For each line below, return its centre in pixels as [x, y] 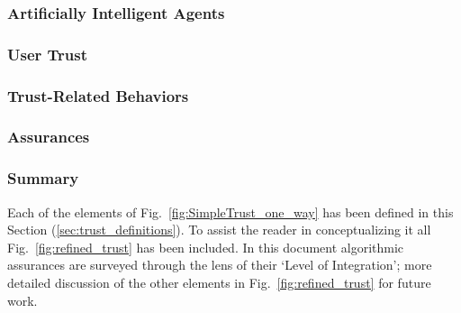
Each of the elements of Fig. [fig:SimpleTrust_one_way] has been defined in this [230, 212]
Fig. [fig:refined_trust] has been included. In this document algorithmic [206, 247]
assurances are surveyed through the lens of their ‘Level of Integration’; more [220, 265]
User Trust [48, 54]
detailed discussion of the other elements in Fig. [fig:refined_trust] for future [219, 282]
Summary [43, 178]
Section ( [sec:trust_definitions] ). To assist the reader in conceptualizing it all [219, 230]
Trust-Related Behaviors [98, 95]
